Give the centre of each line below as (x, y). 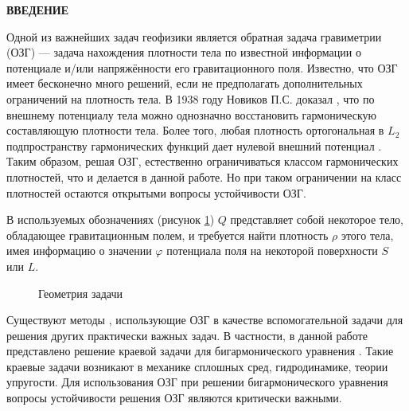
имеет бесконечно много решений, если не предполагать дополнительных (185, 83)
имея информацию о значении (79, 251)
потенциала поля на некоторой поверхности (272, 251)
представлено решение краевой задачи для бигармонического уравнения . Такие (200, 351)
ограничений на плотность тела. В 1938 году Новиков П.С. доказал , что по (191, 98)
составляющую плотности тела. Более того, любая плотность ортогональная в (195, 130)
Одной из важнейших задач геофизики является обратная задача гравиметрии (194, 36)
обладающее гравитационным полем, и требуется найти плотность (167, 235)
